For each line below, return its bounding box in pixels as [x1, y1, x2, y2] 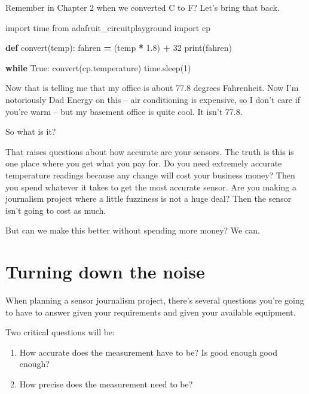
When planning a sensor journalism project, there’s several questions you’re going [5, 294, 304, 307]
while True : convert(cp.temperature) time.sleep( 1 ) [5, 61, 191, 74]
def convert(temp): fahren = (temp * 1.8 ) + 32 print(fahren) [5, 41, 232, 54]
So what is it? [5, 125, 56, 138]
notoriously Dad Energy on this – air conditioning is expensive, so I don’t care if [5, 93, 300, 105]
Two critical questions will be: [5, 326, 115, 338]
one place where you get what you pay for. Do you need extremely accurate [5, 157, 282, 169]
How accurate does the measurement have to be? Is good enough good [19, 345, 277, 358]
